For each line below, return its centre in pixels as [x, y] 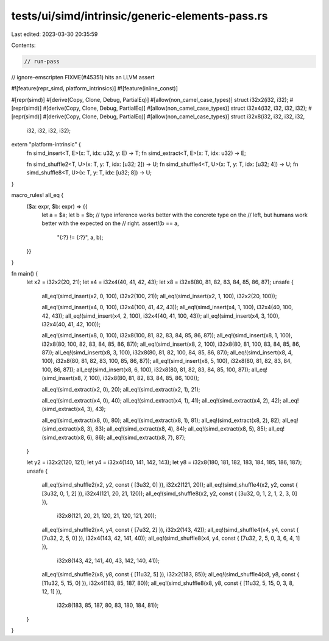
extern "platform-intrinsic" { [46, 145]
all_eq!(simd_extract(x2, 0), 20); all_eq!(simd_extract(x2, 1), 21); [121, 389]
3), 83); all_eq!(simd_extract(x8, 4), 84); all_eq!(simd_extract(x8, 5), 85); [177, 429]
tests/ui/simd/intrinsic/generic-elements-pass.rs [140, 16]
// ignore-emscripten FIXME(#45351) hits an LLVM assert [83, 77]
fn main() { [25, 273]
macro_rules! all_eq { [37, 195]
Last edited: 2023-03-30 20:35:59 [55, 34]
